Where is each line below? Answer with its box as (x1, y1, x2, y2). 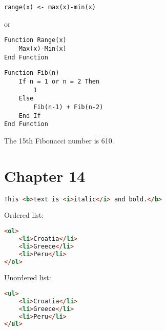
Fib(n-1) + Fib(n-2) (33, 103, 103, 111)
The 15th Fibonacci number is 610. (4, 135, 114, 146)
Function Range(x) (4, 36, 67, 44)
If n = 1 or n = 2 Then (18, 77, 100, 85)
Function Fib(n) (4, 69, 59, 77)
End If (18, 112, 41, 119)
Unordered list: (4, 272, 51, 283)
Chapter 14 (4, 165, 86, 186)
